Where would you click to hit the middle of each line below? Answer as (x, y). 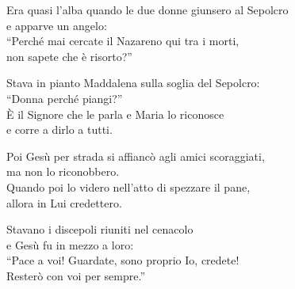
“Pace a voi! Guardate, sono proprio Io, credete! (123, 260)
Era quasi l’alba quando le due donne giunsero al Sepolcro (147, 10)
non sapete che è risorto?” (69, 56)
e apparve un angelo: (57, 25)
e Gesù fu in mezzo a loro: (70, 244)
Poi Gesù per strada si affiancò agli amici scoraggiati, (136, 156)
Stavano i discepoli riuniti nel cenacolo (100, 229)
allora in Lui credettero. (64, 202)
